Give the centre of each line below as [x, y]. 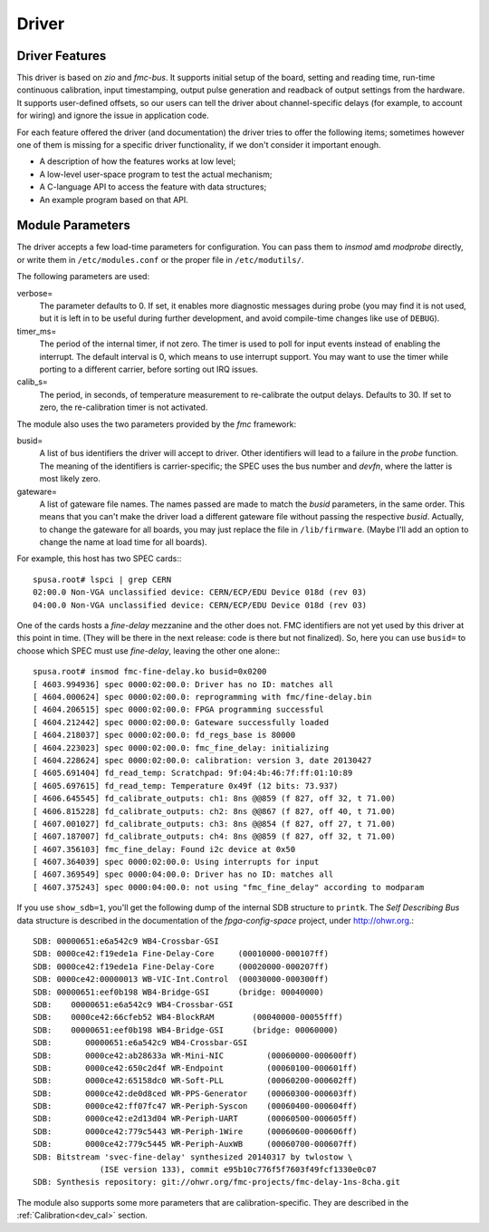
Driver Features [62, 56]
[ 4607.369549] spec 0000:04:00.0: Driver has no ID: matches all [183, 874]
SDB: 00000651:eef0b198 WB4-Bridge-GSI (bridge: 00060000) [186, 1030]
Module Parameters [73, 225]
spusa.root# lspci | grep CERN [102, 579]
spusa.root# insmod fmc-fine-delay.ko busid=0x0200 [150, 672]
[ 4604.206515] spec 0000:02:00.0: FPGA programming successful [179, 710]
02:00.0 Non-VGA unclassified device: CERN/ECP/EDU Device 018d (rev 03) [200, 592]
